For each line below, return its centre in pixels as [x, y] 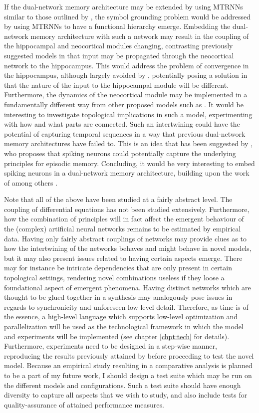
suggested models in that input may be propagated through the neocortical [119, 55]
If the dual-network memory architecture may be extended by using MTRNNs [124, 6]
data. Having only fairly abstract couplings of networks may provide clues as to [125, 238]
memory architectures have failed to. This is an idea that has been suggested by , [128, 143]
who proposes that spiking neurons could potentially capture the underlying [120, 153]
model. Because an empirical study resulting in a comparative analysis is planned [128, 365]
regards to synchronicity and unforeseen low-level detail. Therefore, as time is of [126, 307]
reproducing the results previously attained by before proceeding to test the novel [129, 355]
